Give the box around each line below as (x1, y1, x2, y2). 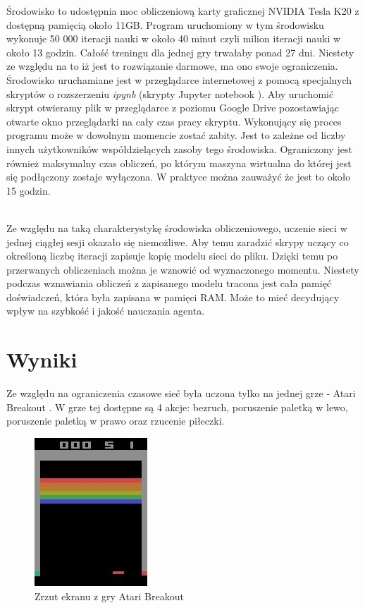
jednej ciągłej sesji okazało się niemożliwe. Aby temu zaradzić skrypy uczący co (6, 234, 349, 249)
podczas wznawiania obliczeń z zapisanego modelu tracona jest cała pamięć (6, 276, 332, 291)
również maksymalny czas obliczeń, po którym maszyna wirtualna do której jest (6, 155, 352, 170)
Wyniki (6, 345, 78, 374)
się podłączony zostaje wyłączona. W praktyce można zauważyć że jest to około (6, 169, 351, 184)
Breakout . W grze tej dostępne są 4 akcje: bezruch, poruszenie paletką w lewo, (6, 399, 348, 414)
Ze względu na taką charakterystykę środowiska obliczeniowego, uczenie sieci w (6, 220, 347, 235)
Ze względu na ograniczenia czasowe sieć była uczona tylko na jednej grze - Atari (6, 386, 356, 401)
